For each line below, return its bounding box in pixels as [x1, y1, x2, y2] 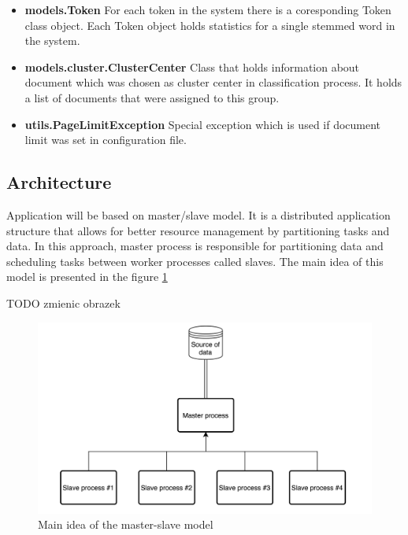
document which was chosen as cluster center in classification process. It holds [24, 74, 402, 90]
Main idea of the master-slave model [38, 516, 213, 533]
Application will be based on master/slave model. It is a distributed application [6, 206, 391, 223]
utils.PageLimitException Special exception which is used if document [24, 116, 381, 132]
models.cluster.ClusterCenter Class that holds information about [24, 58, 360, 75]
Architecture [6, 170, 112, 194]
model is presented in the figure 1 [6, 268, 168, 285]
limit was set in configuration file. [24, 131, 187, 148]
